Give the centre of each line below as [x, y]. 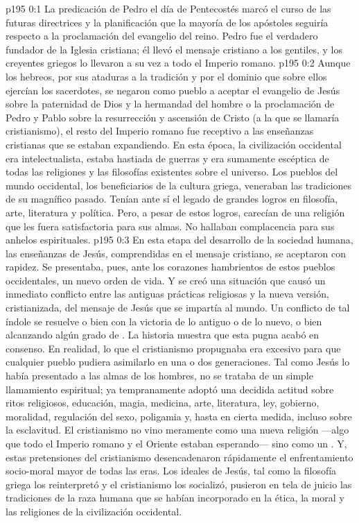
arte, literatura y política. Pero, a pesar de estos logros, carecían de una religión [175, 212]
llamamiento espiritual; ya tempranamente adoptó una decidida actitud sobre [170, 389]
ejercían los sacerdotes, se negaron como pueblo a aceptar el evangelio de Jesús [173, 90]
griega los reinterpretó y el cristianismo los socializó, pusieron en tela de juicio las [179, 484]
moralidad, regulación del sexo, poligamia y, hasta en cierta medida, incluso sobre [179, 416]
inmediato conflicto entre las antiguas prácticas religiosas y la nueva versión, [167, 294]
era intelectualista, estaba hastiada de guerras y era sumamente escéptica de [167, 158]
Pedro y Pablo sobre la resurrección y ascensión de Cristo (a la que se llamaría [173, 117]
